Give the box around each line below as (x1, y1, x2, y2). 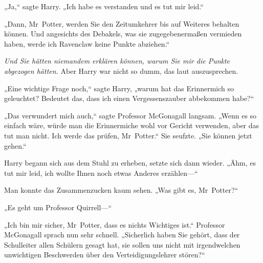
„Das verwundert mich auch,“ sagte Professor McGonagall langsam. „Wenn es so (4, 110, 257, 120)
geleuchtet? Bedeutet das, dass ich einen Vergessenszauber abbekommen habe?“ (4, 93, 254, 104)
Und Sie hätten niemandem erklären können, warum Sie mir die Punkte (4, 55, 230, 66)
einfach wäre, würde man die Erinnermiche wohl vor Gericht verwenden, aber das (4, 120, 259, 131)
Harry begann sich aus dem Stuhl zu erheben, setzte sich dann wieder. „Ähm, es (4, 157, 256, 168)
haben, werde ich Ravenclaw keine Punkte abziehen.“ (4, 38, 170, 49)
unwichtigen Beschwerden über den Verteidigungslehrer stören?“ (4, 249, 205, 260)
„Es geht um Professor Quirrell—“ (4, 201, 112, 212)
